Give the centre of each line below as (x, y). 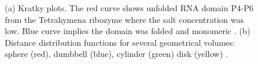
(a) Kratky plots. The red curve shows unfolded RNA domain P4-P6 (129, 8)
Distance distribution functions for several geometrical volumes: (120, 42)
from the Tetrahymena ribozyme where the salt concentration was (124, 19)
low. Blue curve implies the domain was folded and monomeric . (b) (128, 31)
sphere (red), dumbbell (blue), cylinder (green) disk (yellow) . (117, 54)
